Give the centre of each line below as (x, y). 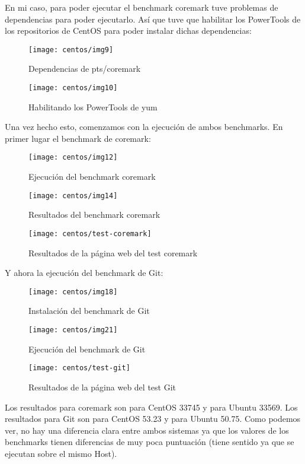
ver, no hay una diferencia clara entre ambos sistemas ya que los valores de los (147, 430)
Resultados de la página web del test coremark (113, 252)
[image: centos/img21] (73, 330)
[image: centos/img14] (73, 196)
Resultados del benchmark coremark (94, 214)
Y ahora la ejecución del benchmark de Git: (84, 273)
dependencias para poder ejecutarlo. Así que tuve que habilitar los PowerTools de (153, 19)
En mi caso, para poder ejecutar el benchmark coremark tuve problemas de (142, 7)
